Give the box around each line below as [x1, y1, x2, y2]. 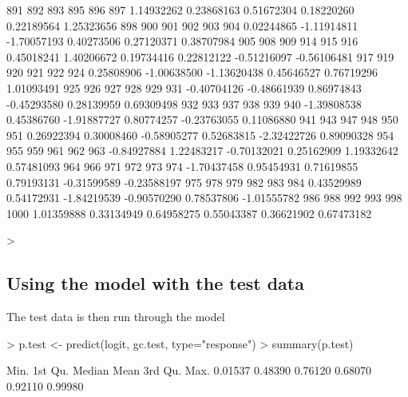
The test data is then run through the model [6, 308, 225, 325]
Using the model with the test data [6, 271, 304, 296]
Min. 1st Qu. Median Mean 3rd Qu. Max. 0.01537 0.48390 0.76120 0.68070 [6, 362, 372, 379]
